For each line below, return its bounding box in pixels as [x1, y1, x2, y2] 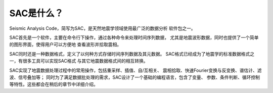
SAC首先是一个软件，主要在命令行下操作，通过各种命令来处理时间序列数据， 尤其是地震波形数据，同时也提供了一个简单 [9, 34, 259, 40]
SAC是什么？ [9, 8, 64, 19]
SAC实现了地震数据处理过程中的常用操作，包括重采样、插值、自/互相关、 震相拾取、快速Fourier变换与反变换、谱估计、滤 [9, 67, 262, 73]
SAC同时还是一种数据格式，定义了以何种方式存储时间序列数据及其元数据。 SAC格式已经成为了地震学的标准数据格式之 [9, 51, 255, 57]
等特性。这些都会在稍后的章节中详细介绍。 [9, 81, 98, 87]
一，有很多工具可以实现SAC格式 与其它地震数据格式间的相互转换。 [9, 58, 149, 64]
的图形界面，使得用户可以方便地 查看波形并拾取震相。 [9, 41, 121, 48]
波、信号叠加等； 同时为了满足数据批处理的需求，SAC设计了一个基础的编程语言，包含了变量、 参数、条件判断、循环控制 [9, 74, 260, 80]
